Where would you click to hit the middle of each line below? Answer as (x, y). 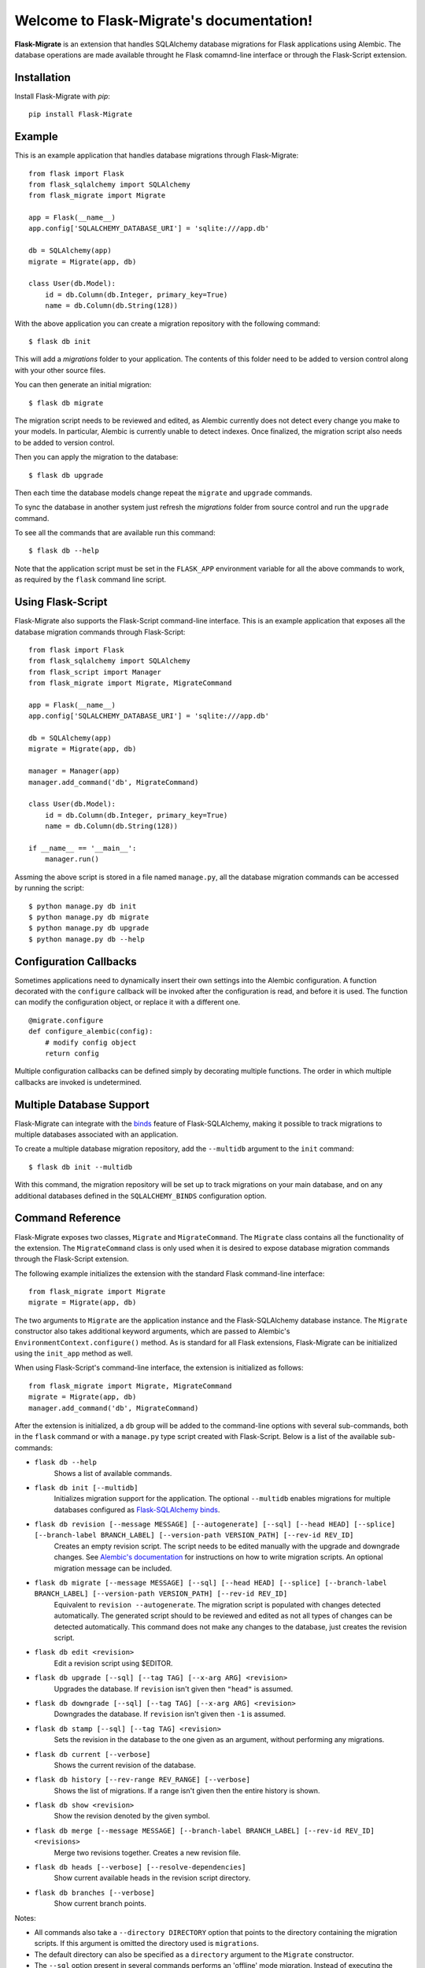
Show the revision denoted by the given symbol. (132, 1816)
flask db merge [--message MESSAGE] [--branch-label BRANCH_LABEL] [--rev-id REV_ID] (205, 1831)
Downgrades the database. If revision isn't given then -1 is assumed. (170, 1714)
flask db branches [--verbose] (94, 1892)
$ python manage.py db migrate (89, 917)
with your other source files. (60, 370)
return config (72, 1053)
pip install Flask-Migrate (81, 115)
